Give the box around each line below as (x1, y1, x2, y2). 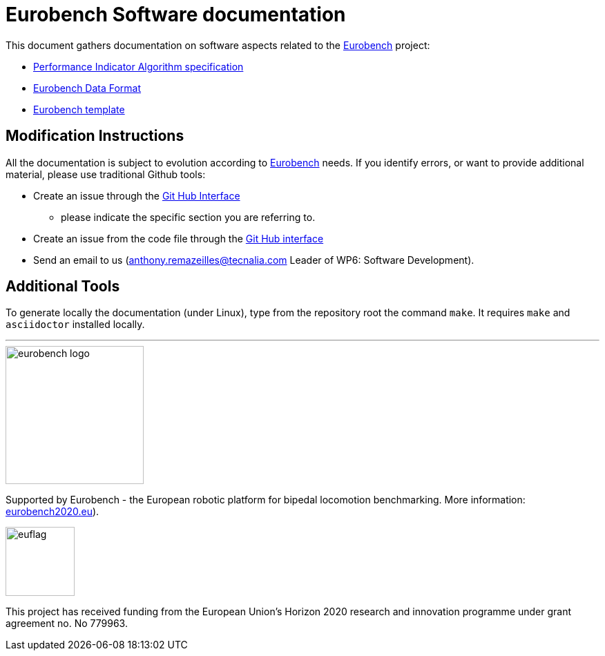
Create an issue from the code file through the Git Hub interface (33, 232, 324, 244)
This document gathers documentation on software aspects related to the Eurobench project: (6, 39, 430, 51)
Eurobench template (33, 103, 125, 115)
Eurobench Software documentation (6, 3, 346, 26)
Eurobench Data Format (33, 81, 142, 94)
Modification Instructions (6, 127, 184, 145)
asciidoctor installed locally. (6, 318, 145, 331)
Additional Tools (6, 278, 120, 296)
